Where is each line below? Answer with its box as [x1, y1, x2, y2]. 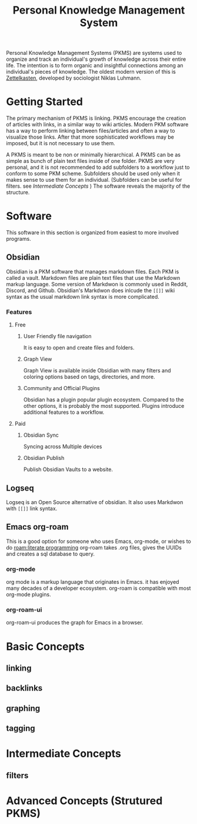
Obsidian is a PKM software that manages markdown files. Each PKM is [6, 268, 179, 275]
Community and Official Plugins [23, 385, 100, 392]
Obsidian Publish [23, 454, 65, 462]
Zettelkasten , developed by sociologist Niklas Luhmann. [6, 74, 142, 81]
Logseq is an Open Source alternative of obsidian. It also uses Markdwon [6, 498, 183, 505]
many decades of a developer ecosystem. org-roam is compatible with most [6, 585, 191, 592]
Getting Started [6, 95, 84, 109]
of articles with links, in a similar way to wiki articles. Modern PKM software [6, 121, 189, 128]
